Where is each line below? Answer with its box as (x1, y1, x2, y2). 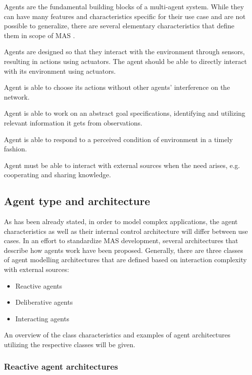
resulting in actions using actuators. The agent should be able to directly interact (4, 56, 247, 66)
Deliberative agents (15, 297, 73, 307)
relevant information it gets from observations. (4, 117, 142, 127)
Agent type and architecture (4, 193, 150, 208)
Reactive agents (15, 280, 62, 291)
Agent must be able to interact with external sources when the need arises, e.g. (4, 160, 240, 170)
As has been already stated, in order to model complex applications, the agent (4, 216, 238, 227)
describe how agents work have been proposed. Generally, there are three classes (4, 245, 243, 255)
